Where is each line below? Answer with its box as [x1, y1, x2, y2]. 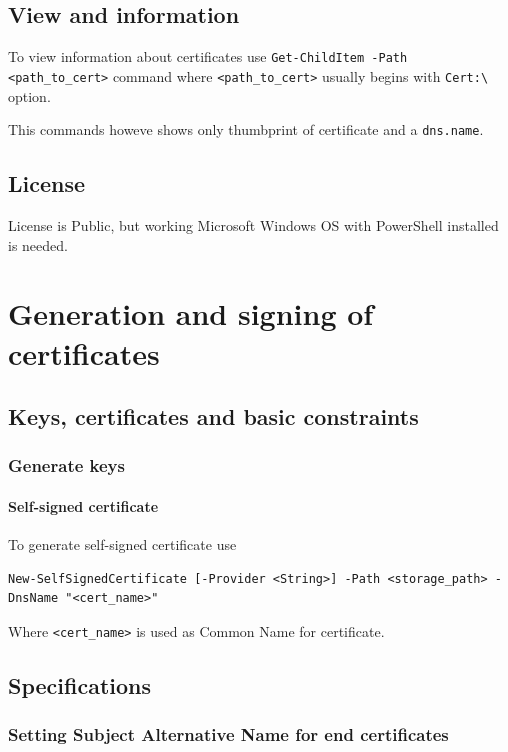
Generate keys [8, 453, 125, 478]
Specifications [8, 669, 152, 700]
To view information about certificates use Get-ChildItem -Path [8, 46, 408, 67]
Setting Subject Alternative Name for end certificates [8, 722, 449, 747]
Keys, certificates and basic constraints [8, 401, 419, 432]
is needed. [8, 234, 68, 255]
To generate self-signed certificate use [8, 534, 237, 555]
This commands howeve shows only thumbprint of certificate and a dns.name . [8, 119, 484, 140]
